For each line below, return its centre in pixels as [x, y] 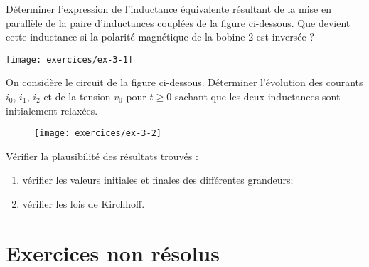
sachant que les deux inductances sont [257, 96]
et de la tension [77, 96]
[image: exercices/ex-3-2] [98, 133]
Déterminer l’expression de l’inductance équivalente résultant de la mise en [169, 9]
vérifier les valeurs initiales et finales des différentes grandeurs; [158, 180]
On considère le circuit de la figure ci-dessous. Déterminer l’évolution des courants [184, 82]
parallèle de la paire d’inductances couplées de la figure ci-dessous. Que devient [178, 22]
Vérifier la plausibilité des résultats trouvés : [102, 156]
